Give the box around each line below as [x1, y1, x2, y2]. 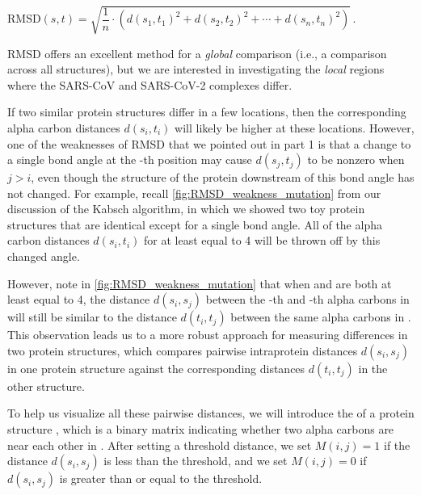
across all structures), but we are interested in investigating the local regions [7, 61, 385, 78]
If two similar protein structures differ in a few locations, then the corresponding [7, 103, 406, 120]
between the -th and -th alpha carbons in [205, 291, 410, 308]
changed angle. [7, 248, 80, 265]
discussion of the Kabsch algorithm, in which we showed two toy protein [7, 200, 365, 217]
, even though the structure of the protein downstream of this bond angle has [31, 169, 415, 186]
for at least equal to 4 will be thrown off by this [143, 232, 381, 249]
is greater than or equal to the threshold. [59, 470, 263, 487]
